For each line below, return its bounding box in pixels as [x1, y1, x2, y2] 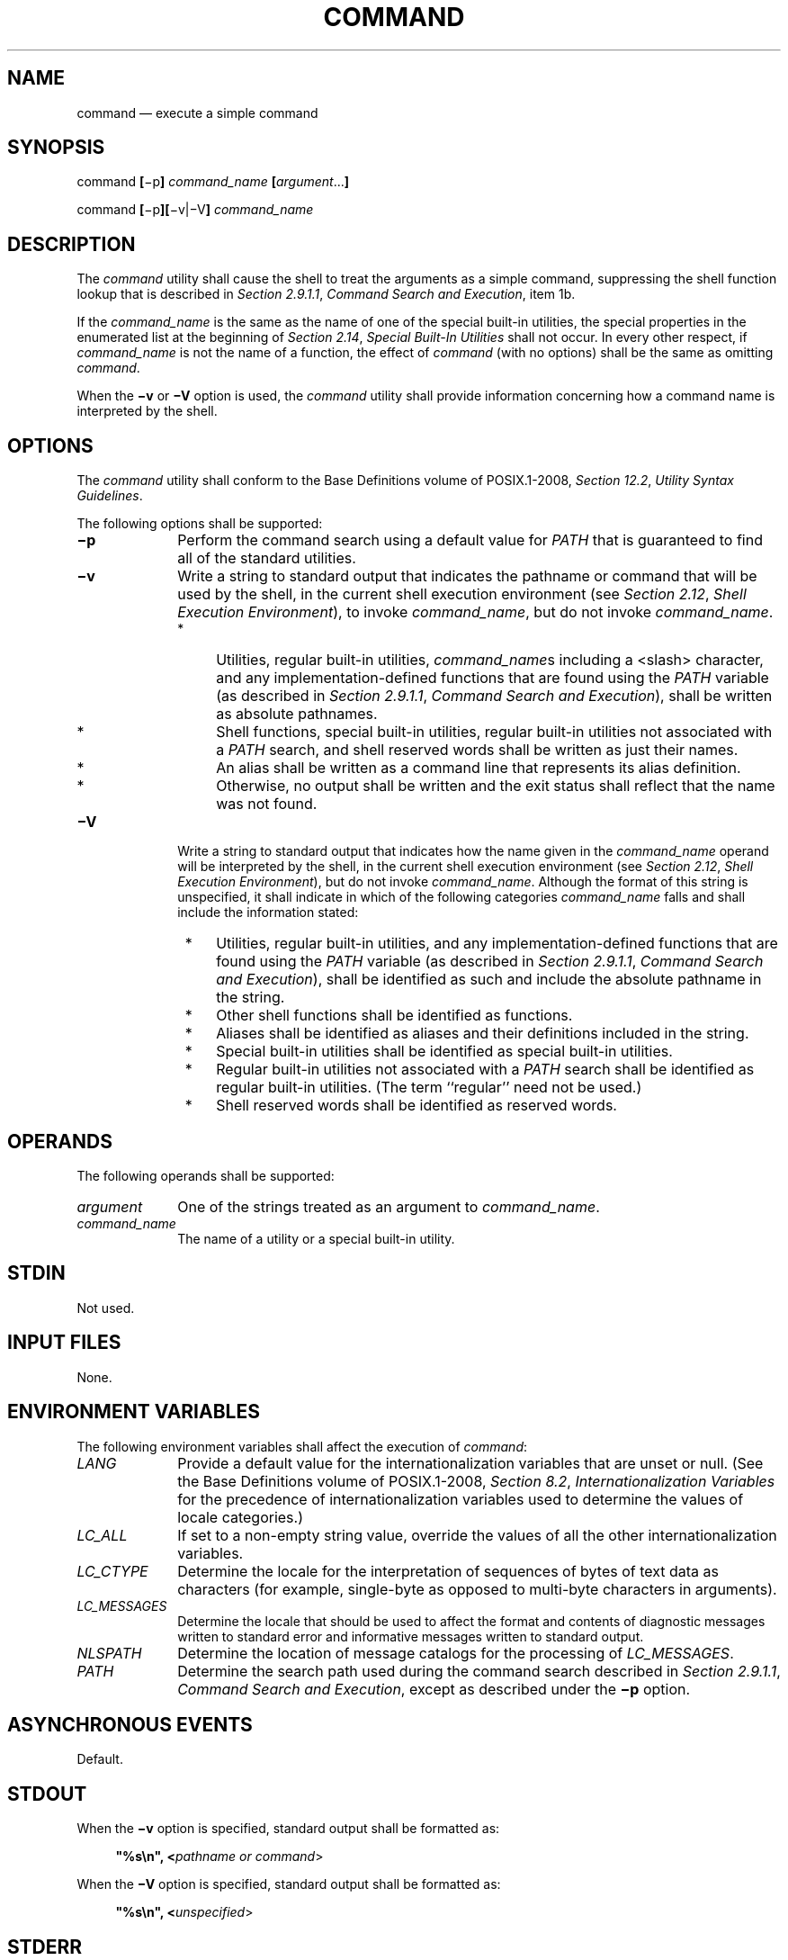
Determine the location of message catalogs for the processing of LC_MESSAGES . [177, 1643, 734, 1662]
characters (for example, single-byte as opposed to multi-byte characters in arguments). [177, 1579, 777, 1598]
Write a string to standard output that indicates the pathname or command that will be [177, 567, 757, 586]
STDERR [7, 1935, 83, 1958]
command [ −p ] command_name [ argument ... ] [76, 174, 350, 190]
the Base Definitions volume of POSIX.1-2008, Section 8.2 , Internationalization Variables [177, 1471, 775, 1490]
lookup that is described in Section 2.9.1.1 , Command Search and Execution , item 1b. [76, 286, 576, 302]
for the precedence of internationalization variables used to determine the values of [177, 1489, 744, 1508]
